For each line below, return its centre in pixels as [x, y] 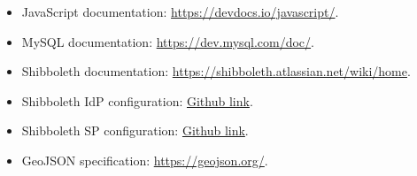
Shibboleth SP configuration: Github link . [135, 130]
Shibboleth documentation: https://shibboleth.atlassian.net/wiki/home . [216, 71]
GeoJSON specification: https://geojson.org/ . [145, 160]
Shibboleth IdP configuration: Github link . [137, 100]
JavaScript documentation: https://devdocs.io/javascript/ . [180, 11]
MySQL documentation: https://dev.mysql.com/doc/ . [168, 41]
